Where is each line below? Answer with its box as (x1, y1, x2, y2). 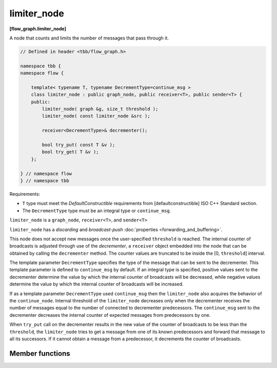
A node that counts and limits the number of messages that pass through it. (9, 35, 169, 41)
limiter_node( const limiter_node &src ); (42, 113, 151, 119)
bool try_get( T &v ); (42, 149, 100, 155)
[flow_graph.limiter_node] (9, 26, 67, 32)
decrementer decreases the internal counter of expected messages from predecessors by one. (9, 312, 211, 318)
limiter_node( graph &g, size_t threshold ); (42, 106, 159, 112)
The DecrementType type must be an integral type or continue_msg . (22, 208, 171, 214)
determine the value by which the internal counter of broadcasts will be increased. (9, 281, 184, 287)
